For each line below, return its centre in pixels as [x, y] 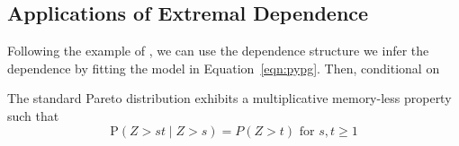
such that [33, 115]
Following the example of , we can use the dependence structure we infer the [218, 51]
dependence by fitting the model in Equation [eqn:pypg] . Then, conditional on [224, 68]
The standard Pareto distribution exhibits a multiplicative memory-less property [229, 98]
